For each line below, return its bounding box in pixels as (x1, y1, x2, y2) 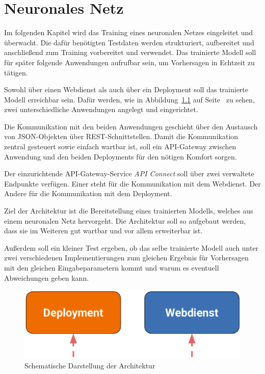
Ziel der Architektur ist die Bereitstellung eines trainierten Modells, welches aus (4, 205, 253, 216)
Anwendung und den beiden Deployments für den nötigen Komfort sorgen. (4, 151, 237, 162)
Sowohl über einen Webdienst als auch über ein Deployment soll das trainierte (4, 84, 249, 95)
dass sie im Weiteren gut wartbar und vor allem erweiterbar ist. (4, 225, 203, 236)
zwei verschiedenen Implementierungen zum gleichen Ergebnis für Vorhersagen (4, 252, 249, 263)
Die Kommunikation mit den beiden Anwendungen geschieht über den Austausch (4, 121, 258, 131)
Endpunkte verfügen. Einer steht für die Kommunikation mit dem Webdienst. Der (4, 178, 261, 189)
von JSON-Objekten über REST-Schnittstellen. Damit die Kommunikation (4, 131, 238, 142)
